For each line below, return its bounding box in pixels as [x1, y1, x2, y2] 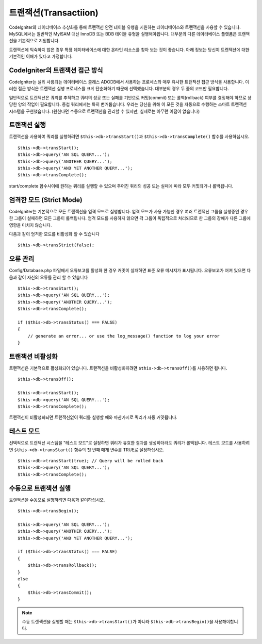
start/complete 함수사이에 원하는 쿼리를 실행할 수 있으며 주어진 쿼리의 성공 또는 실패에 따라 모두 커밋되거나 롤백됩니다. [9, 183, 234, 189]
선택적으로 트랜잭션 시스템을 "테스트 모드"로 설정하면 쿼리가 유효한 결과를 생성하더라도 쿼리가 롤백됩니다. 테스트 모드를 [9, 440, 233, 446]
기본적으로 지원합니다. [17, 38, 60, 44]
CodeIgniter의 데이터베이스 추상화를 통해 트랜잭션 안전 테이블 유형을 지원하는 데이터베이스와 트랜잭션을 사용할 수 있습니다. [9, 24, 241, 30]
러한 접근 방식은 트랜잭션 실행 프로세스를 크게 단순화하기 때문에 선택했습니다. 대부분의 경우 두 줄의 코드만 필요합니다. [9, 85, 229, 92]
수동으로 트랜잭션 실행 [9, 484, 71, 492]
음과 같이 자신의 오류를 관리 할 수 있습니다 [9, 274, 88, 280]
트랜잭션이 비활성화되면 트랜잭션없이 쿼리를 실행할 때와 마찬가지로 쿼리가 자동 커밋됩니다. [9, 414, 178, 420]
